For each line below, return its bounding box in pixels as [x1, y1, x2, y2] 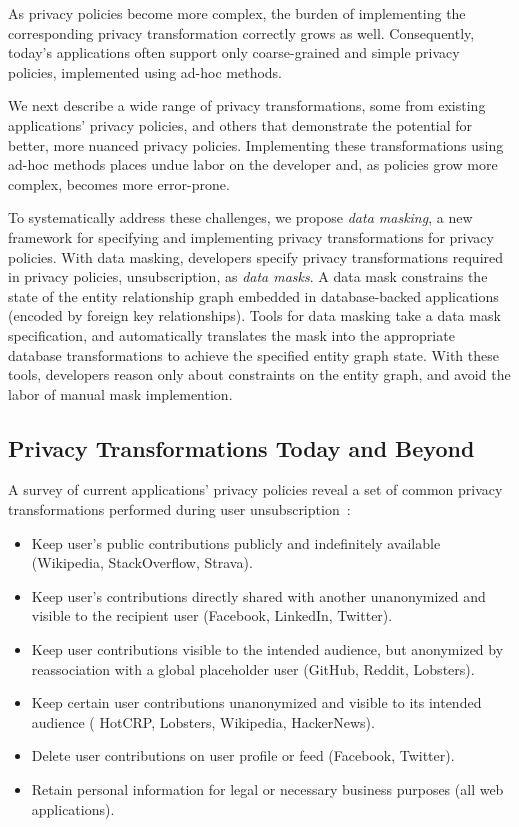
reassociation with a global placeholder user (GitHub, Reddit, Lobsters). [31, 658, 475, 679]
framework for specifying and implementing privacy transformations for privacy [8, 226, 494, 247]
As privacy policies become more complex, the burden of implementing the [8, 3, 466, 23]
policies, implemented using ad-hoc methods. [8, 61, 283, 82]
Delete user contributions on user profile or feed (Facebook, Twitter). [31, 745, 455, 766]
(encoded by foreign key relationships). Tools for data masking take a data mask [8, 305, 501, 326]
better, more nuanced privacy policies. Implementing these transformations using [8, 134, 504, 155]
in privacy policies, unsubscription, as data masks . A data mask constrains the [8, 266, 488, 287]
